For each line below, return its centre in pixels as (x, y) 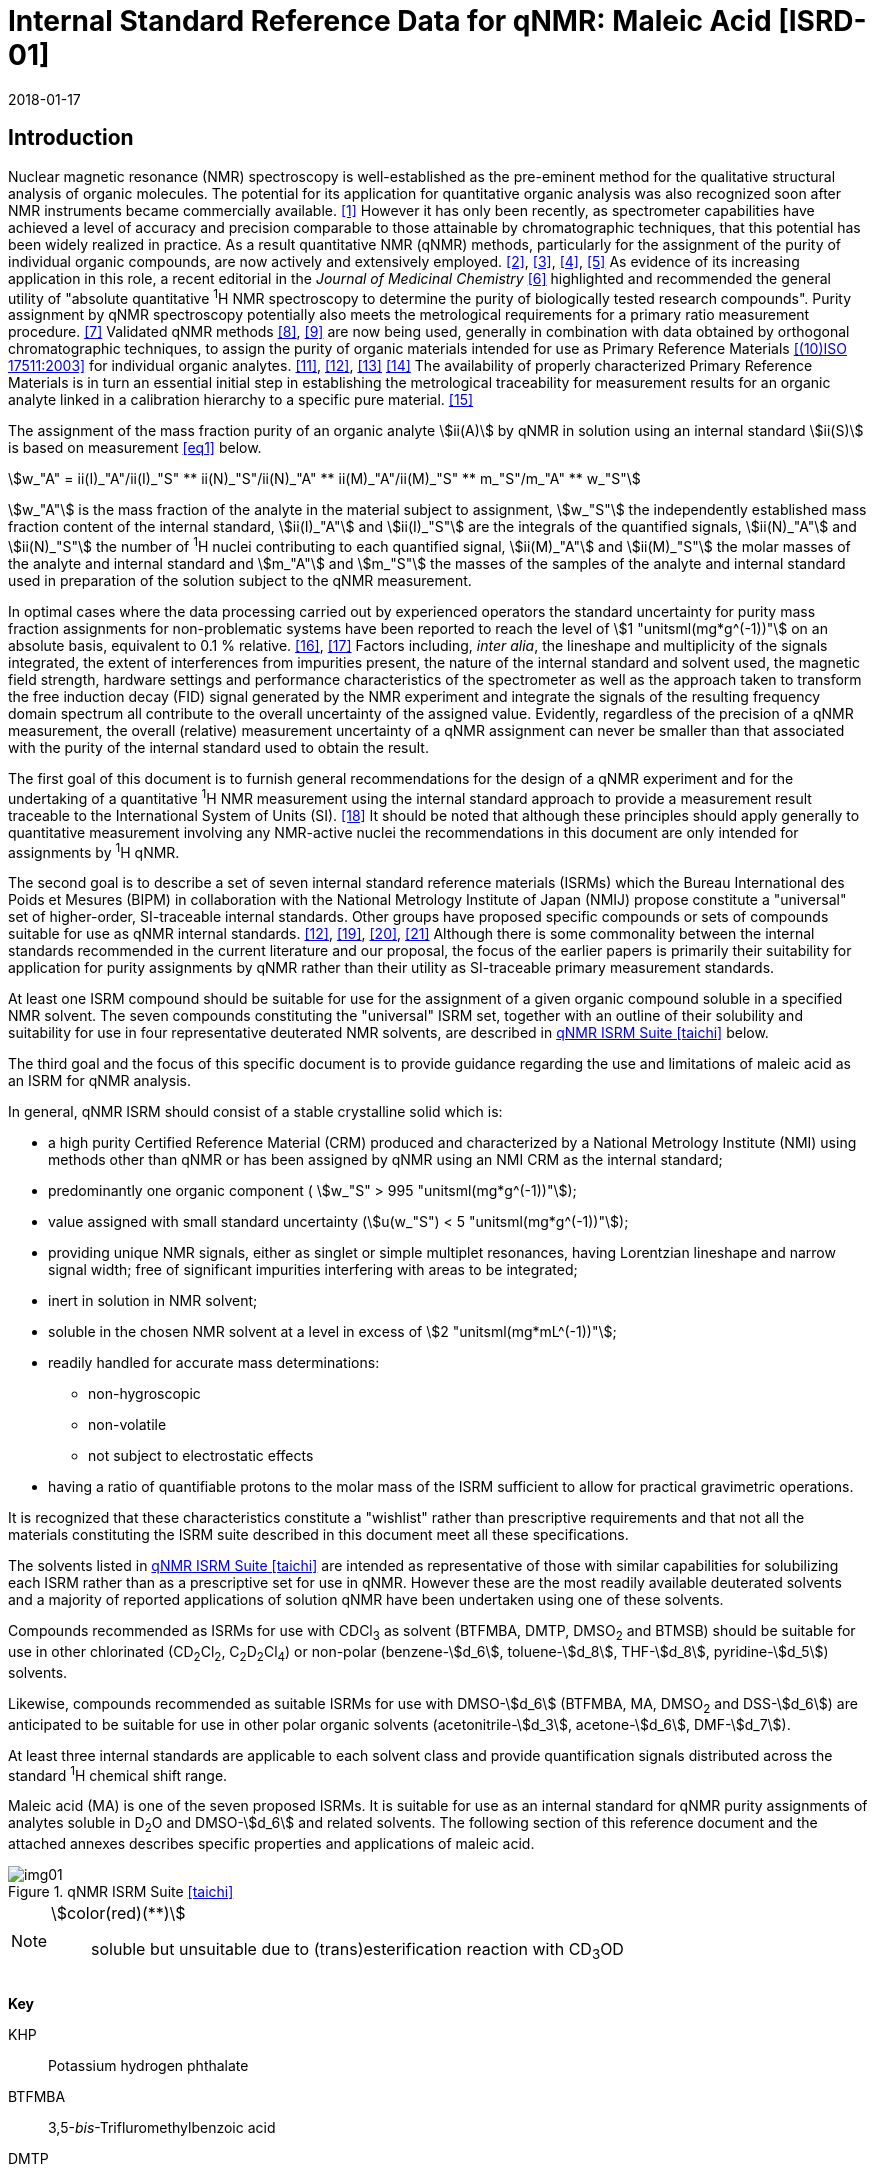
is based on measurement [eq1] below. (135, 448)
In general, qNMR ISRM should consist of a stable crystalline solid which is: (255, 1112)
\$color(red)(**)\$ (118, 1913)
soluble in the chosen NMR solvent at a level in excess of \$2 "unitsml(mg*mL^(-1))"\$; (332, 1332)
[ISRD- (822, 21)
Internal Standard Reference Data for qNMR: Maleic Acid (390, 21)
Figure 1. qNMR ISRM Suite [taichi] (121, 1892)
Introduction (71, 138)
